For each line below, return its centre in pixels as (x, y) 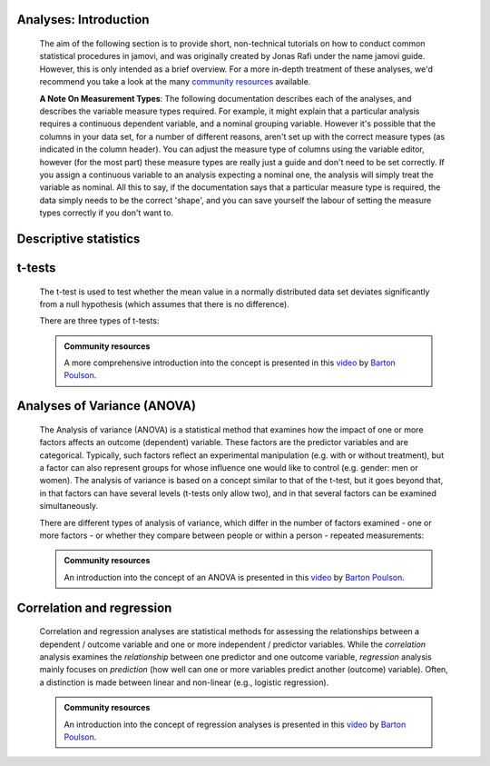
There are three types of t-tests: (99, 321)
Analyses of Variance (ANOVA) (107, 406)
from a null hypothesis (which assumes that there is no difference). (164, 303)
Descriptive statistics (78, 239)
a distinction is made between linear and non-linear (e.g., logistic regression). (184, 682)
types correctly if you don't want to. (107, 213)
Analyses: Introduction (83, 20)
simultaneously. (69, 506)
